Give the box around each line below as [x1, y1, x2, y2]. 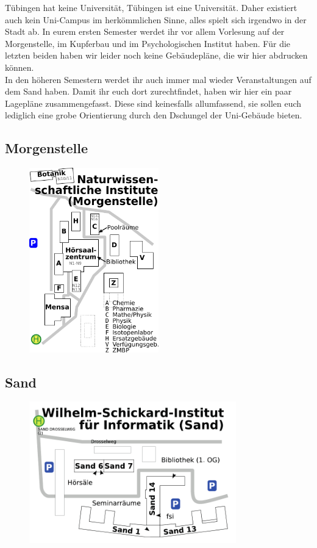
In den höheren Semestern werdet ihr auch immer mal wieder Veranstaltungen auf [5, 73, 312, 85]
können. [5, 60, 34, 73]
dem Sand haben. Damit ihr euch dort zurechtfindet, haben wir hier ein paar [5, 85, 292, 98]
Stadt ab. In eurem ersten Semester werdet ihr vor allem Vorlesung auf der [5, 25, 285, 38]
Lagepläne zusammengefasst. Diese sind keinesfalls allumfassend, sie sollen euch [5, 96, 302, 109]
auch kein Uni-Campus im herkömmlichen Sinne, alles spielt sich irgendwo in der [5, 13, 307, 26]
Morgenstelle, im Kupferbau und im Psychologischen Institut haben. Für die [5, 37, 291, 49]
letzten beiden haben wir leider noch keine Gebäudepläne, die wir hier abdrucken [5, 49, 308, 62]
